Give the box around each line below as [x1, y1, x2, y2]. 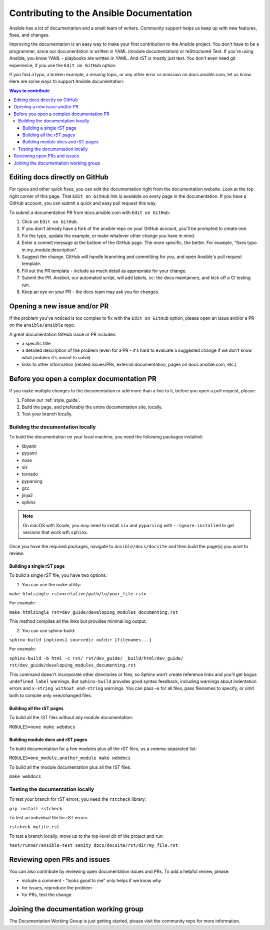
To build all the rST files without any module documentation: [9, 715, 133, 721]
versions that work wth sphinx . [22, 529, 88, 536]
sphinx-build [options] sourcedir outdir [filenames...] [9, 637, 152, 643]
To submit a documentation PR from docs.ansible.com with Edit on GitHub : [9, 209, 170, 215]
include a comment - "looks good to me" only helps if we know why [21, 877, 161, 884]
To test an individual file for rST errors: [9, 815, 89, 821]
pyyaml [21, 450, 37, 456]
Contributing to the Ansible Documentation [9, 8, 192, 19]
